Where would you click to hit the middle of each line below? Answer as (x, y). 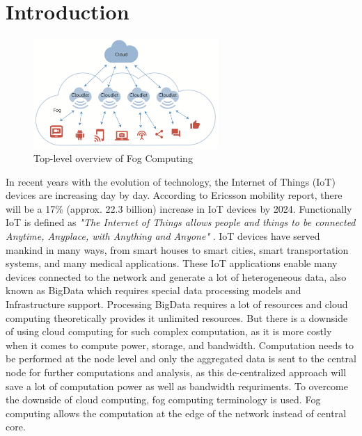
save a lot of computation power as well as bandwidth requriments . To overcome (177, 386)
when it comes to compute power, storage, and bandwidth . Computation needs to (180, 345)
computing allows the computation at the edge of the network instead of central (176, 413)
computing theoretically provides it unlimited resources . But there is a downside (177, 317)
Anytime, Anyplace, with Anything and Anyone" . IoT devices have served (163, 236)
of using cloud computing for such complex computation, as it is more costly (169, 331)
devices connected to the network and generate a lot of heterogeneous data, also (176, 276)
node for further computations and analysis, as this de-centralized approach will (176, 372)
